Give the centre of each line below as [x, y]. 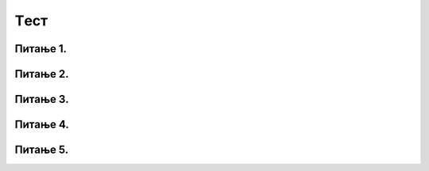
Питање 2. [42, 74]
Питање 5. [42, 150]
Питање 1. [41, 49]
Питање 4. [42, 125]
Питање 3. [42, 99]
